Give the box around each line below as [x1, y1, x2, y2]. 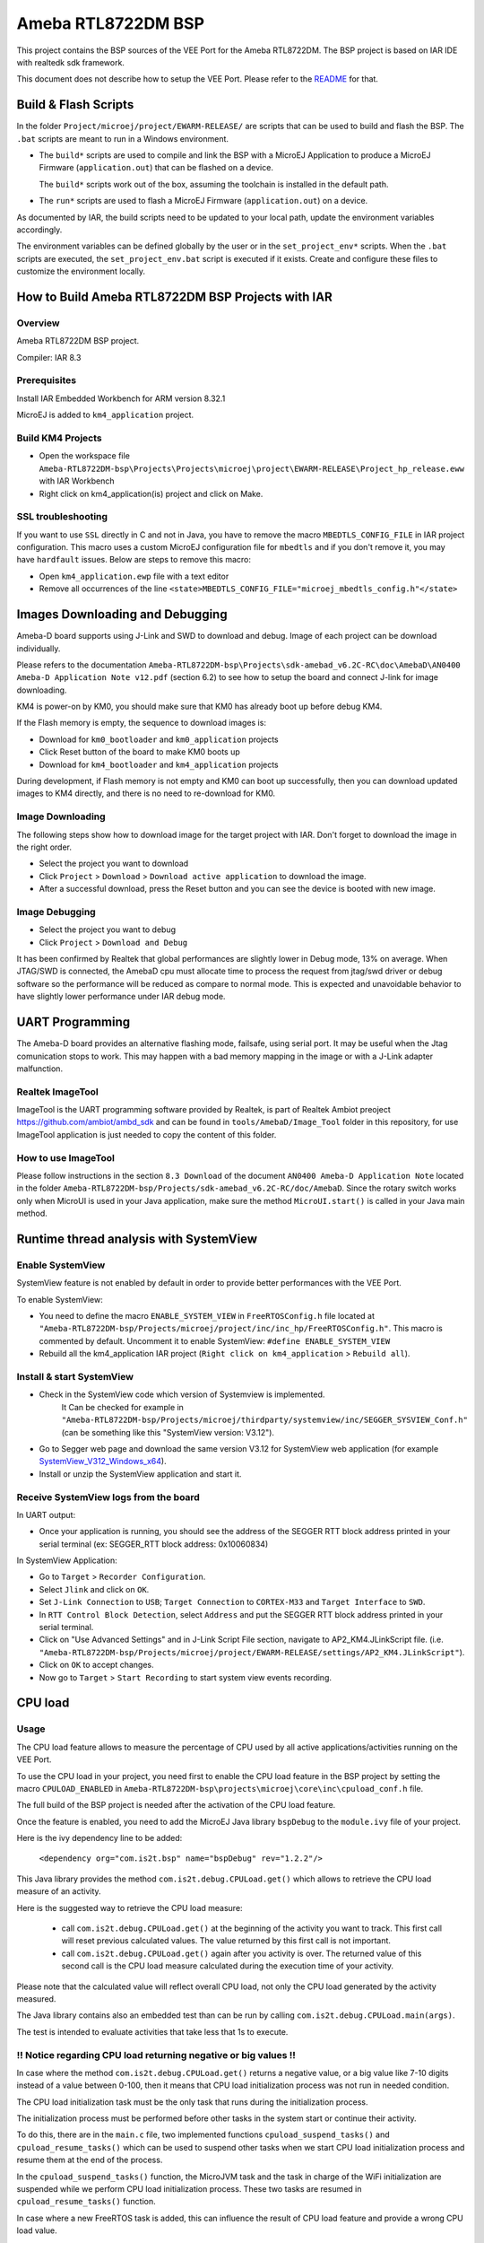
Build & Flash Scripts [16, 97, 134, 112]
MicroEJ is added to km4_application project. [16, 409, 194, 421]
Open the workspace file [39, 450, 130, 461]
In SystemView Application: [16, 1555, 117, 1566]
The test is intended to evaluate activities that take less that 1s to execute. [16, 2026, 289, 2037]
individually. [16, 642, 61, 654]
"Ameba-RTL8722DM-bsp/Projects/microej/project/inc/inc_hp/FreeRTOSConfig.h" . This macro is [39, 1323, 444, 1334]
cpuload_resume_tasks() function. [16, 2196, 156, 2207]
